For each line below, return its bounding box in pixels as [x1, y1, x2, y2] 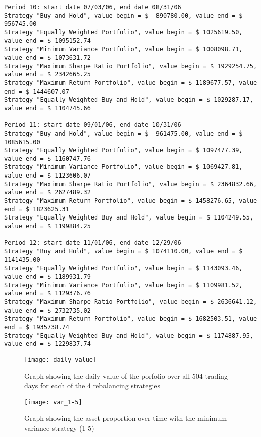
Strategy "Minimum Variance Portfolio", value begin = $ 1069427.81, [4, 163, 243, 171]
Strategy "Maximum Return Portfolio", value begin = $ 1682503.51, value [4, 315, 257, 323]
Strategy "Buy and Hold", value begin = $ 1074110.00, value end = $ [4, 248, 243, 255]
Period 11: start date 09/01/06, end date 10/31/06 [4, 121, 181, 129]
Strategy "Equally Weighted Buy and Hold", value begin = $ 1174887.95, [4, 332, 253, 339]
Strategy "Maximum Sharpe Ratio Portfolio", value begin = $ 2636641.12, [4, 298, 257, 305]
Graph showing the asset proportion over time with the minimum [24, 413, 227, 423]
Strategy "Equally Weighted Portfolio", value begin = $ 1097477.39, [4, 147, 243, 154]
